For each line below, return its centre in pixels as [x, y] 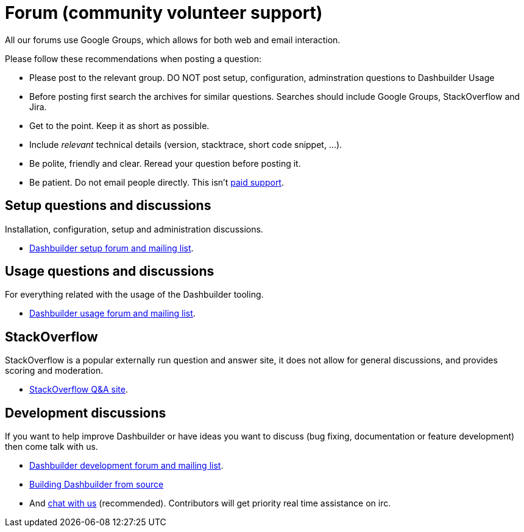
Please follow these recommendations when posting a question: [133, 58]
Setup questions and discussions [108, 206]
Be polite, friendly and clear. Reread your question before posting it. [165, 163]
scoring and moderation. [54, 371]
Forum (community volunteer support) [164, 13]
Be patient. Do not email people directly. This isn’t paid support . [157, 182]
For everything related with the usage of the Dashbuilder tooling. [134, 295]
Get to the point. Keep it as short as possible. [119, 125]
